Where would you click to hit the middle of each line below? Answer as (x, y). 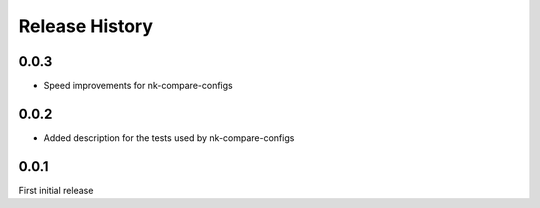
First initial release (56, 190)
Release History (86, 26)
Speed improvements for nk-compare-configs (138, 86)
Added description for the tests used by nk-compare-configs (169, 137)
